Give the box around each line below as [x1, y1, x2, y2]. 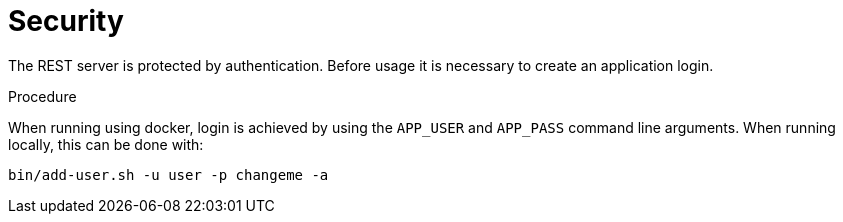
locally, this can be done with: [8, 135, 204, 153]
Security [8, 4, 124, 38]
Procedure [8, 87, 77, 105]
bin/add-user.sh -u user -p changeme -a [8, 166, 329, 183]
